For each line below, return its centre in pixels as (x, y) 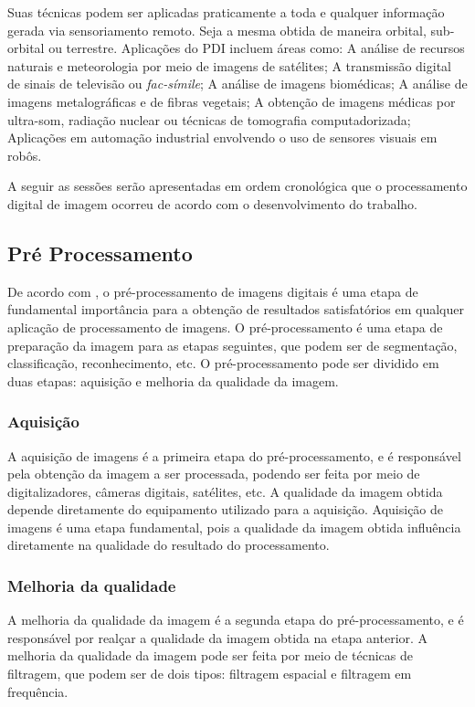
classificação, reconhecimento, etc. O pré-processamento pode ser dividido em (223, 363)
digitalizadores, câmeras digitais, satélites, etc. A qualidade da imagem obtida (225, 491)
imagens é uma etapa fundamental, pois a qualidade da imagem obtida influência (234, 527)
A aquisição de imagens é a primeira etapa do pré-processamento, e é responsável (234, 455)
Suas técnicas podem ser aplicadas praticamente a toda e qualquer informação (226, 12)
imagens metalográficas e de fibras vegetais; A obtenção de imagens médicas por (232, 101)
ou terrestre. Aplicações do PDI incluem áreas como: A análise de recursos (257, 48)
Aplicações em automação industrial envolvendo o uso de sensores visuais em (222, 137)
